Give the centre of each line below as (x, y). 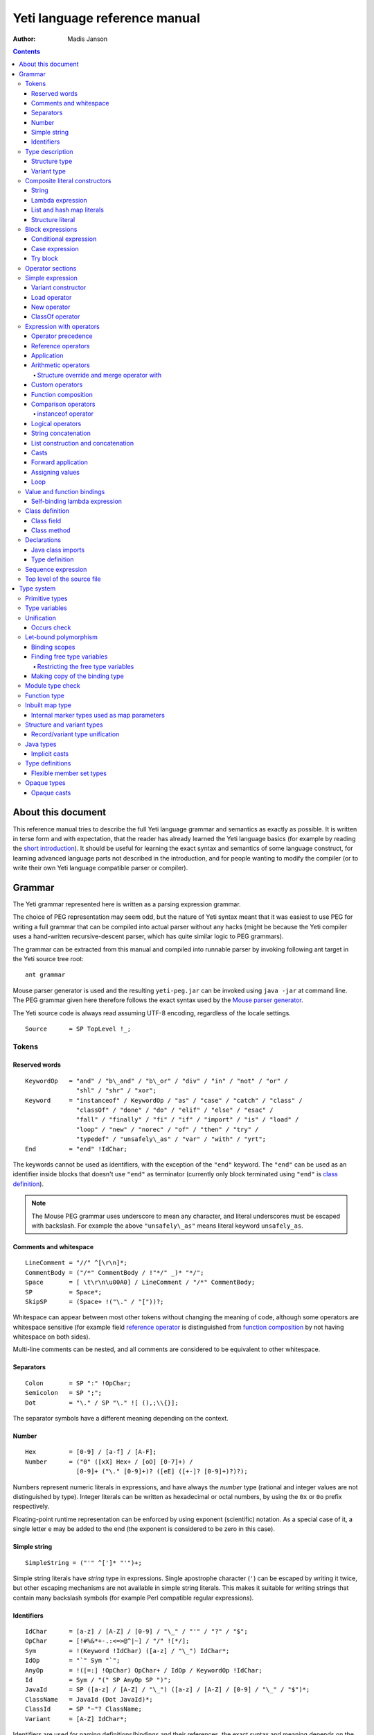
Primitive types (46, 598)
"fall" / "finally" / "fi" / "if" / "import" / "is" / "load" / (188, 1120)
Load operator (52, 297)
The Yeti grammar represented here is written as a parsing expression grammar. (127, 904)
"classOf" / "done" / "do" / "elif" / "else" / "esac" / (175, 1110)
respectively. (31, 1507)
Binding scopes (53, 647)
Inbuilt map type (48, 705)
